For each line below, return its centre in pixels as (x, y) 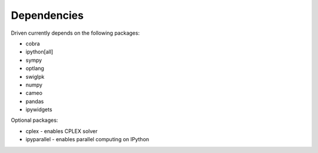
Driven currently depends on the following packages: (75, 33)
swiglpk (35, 76)
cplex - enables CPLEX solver (62, 131)
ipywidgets (39, 109)
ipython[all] (39, 52)
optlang (35, 68)
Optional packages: (34, 120)
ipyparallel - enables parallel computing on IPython (87, 139)
